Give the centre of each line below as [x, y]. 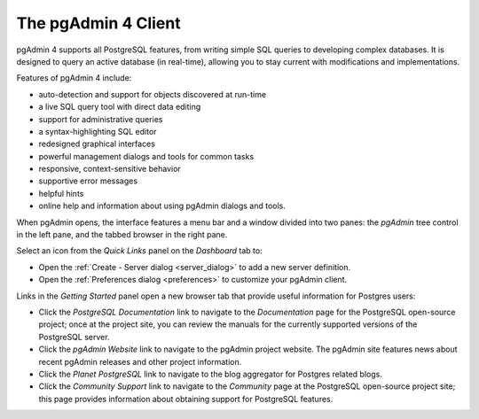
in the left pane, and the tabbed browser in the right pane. [122, 235]
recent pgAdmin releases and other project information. [140, 361]
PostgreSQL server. [74, 337]
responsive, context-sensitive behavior [110, 169]
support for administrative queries [101, 119]
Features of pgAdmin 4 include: [74, 78]
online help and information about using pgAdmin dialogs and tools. [162, 206]
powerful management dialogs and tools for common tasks [146, 156]
